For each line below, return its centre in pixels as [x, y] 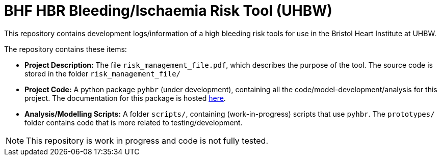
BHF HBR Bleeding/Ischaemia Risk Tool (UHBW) [168, 11]
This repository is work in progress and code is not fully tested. [147, 140]
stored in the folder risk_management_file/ [103, 73]
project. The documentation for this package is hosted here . [125, 98]
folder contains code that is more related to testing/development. [134, 122]
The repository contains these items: [66, 49]
